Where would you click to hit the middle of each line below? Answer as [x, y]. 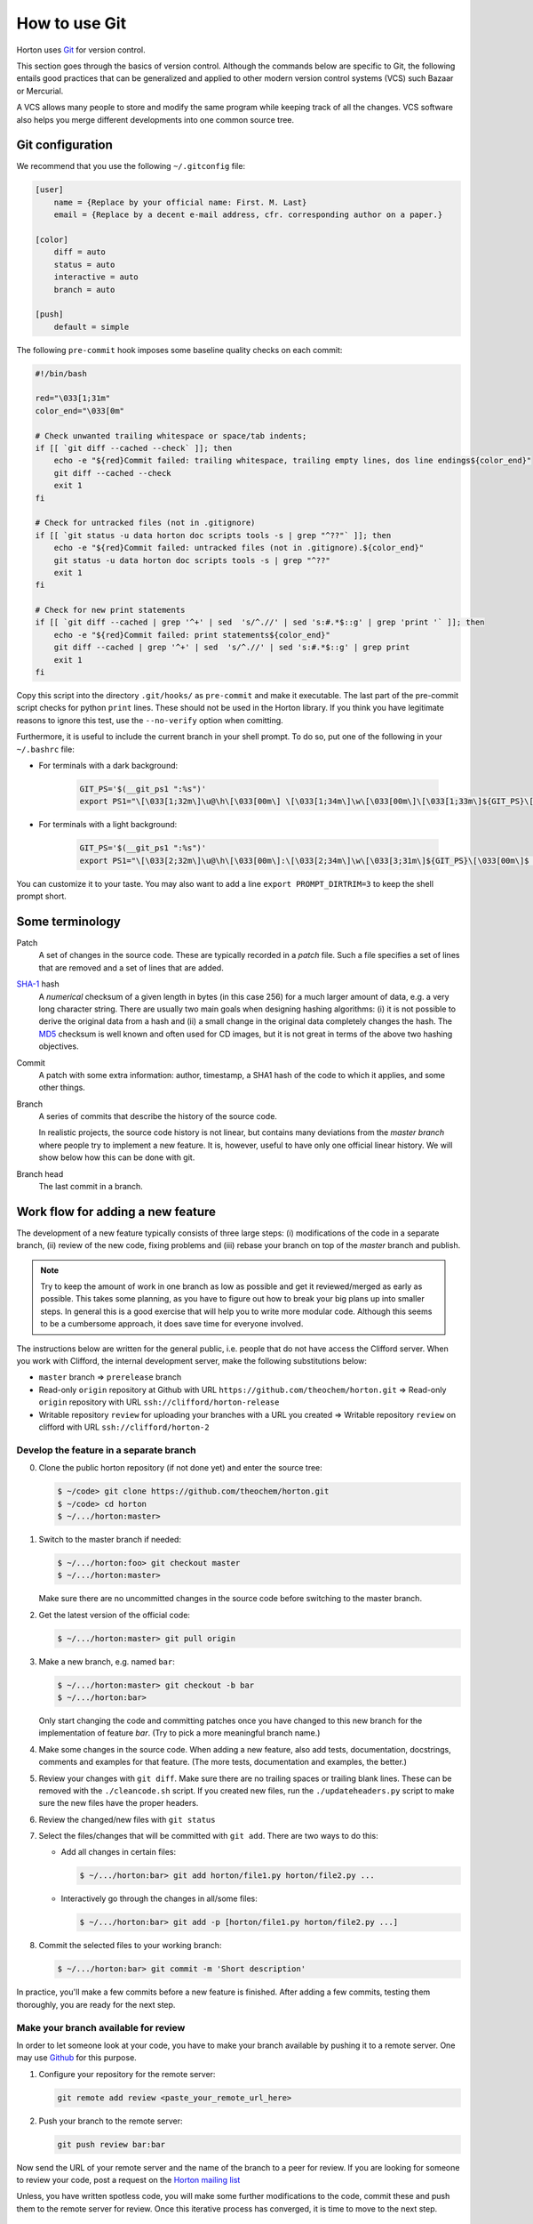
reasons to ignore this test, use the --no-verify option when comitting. [150, 720]
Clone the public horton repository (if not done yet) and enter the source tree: [181, 1468]
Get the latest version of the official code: [115, 1615]
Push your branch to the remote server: [111, 2121]
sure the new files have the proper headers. [119, 1803]
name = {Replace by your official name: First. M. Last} [180, 202]
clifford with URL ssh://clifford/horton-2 [124, 1427]
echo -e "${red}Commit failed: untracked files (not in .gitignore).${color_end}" [239, 548]
